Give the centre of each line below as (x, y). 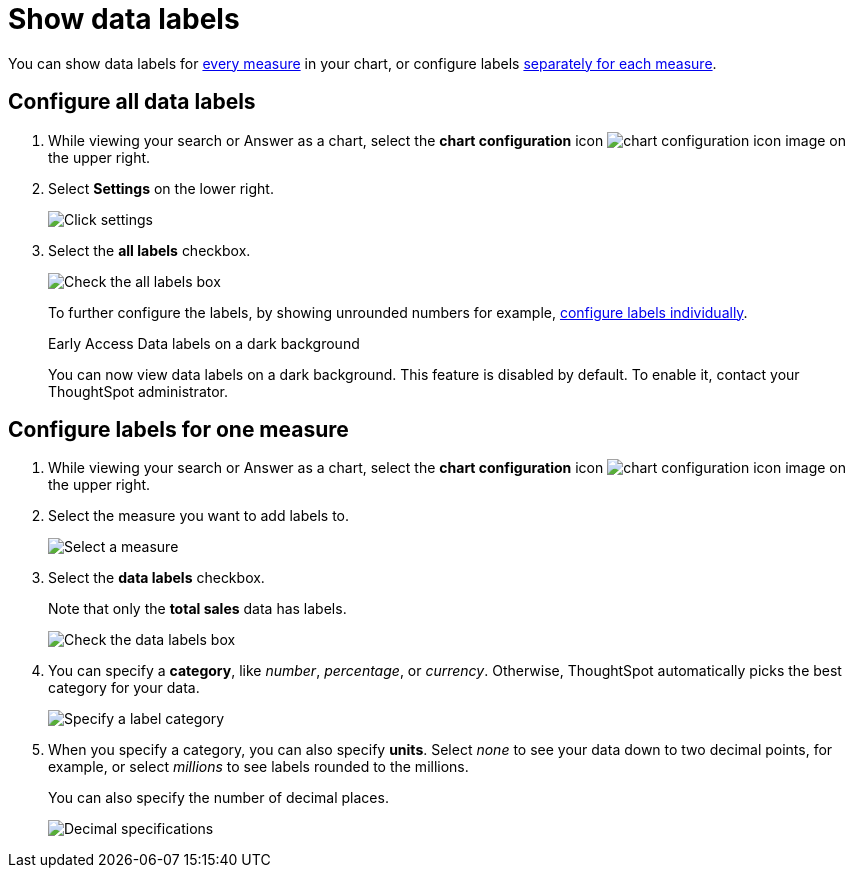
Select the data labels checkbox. (156, 578)
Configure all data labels (132, 102)
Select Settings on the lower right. (161, 188)
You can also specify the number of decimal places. (218, 798)
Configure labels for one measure (178, 430)
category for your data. (124, 688)
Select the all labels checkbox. (149, 250)
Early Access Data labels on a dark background (204, 343)
